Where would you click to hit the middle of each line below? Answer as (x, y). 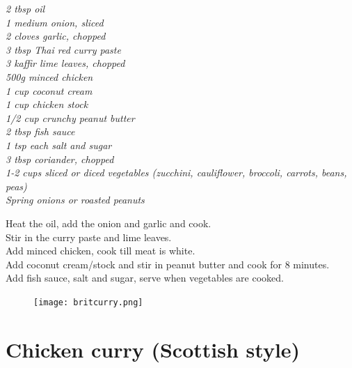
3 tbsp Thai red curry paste (63, 49)
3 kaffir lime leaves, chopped (65, 63)
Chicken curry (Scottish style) (153, 349)
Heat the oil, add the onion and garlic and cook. (109, 223)
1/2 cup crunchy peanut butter (70, 117)
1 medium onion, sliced (55, 22)
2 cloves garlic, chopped (56, 36)
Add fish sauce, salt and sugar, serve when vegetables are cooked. (145, 278)
